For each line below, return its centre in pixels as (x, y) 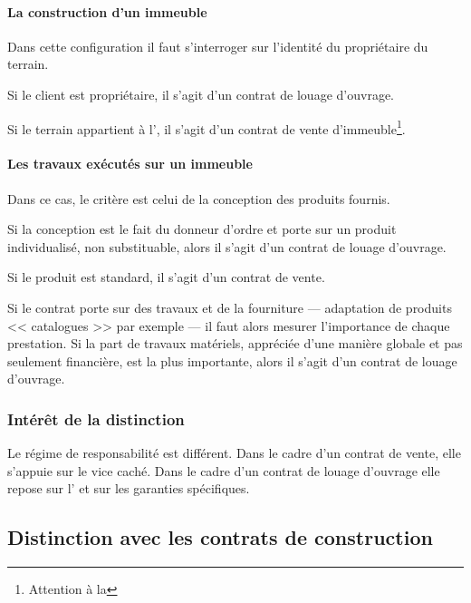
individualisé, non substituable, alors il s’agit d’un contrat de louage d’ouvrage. (227, 246)
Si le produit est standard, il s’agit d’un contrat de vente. (166, 277)
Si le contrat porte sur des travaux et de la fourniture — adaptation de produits (230, 307)
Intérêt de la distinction (96, 418)
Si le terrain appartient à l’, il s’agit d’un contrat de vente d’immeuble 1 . (207, 127)
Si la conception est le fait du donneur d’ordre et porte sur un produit (202, 229)
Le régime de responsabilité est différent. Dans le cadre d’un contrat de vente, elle (234, 453)
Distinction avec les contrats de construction (220, 537)
